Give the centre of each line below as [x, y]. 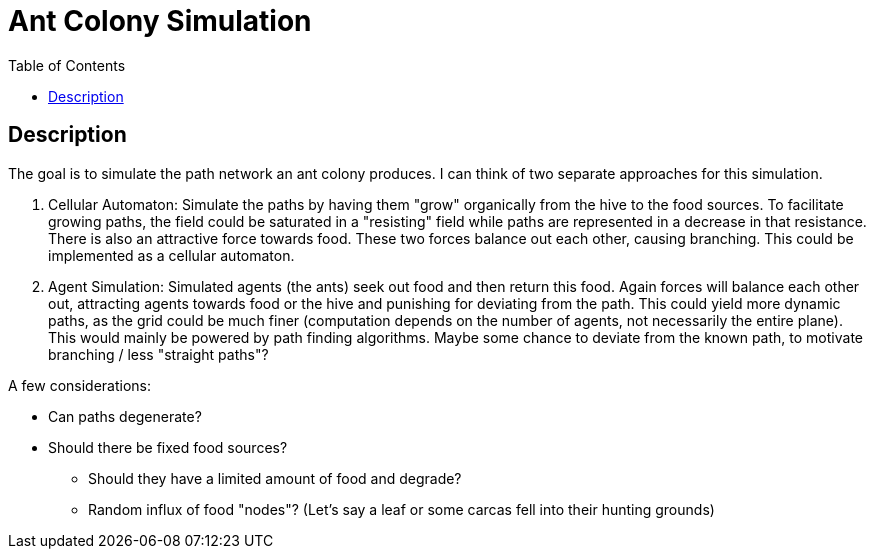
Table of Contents [67, 65]
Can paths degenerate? [125, 416]
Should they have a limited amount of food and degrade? [275, 478]
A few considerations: [80, 385]
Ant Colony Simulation [160, 21]
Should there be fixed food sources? [168, 447]
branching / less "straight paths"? [158, 354]
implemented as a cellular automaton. [171, 255]
